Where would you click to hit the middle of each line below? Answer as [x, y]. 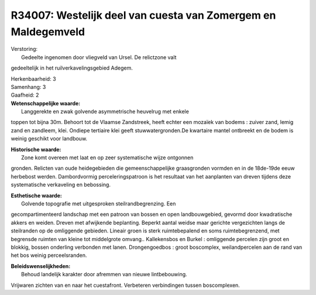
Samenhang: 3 [28, 87]
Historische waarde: [36, 149]
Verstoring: [24, 49]
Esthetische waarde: [37, 195]
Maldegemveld [48, 32]
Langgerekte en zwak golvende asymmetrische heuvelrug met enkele [105, 112]
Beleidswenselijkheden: [41, 266]
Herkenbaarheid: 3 [33, 78]
